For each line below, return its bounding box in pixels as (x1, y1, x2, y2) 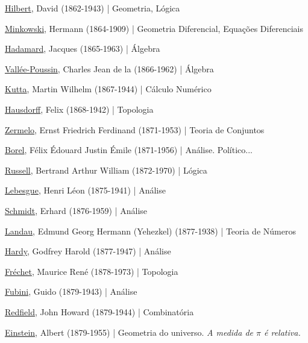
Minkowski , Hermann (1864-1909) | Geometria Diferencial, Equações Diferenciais (5, 22, 303, 34)
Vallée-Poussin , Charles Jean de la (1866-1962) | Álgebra (5, 62, 214, 75)
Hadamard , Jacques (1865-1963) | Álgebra (5, 42, 160, 55)
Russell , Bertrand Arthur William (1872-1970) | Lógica (5, 163, 207, 176)
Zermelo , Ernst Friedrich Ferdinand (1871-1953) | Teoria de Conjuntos (5, 123, 265, 136)
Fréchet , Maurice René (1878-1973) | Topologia (5, 265, 178, 277)
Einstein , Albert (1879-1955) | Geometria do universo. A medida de (5, 326, 254, 338)
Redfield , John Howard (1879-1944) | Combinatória (5, 305, 194, 318)
